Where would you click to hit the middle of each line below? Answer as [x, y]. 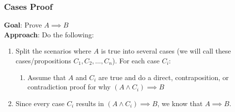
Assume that [47, 77]
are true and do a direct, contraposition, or [164, 77]
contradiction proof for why [69, 87]
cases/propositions [43, 60]
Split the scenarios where [53, 51]
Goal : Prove [23, 25]
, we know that [180, 103]
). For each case [136, 60]
